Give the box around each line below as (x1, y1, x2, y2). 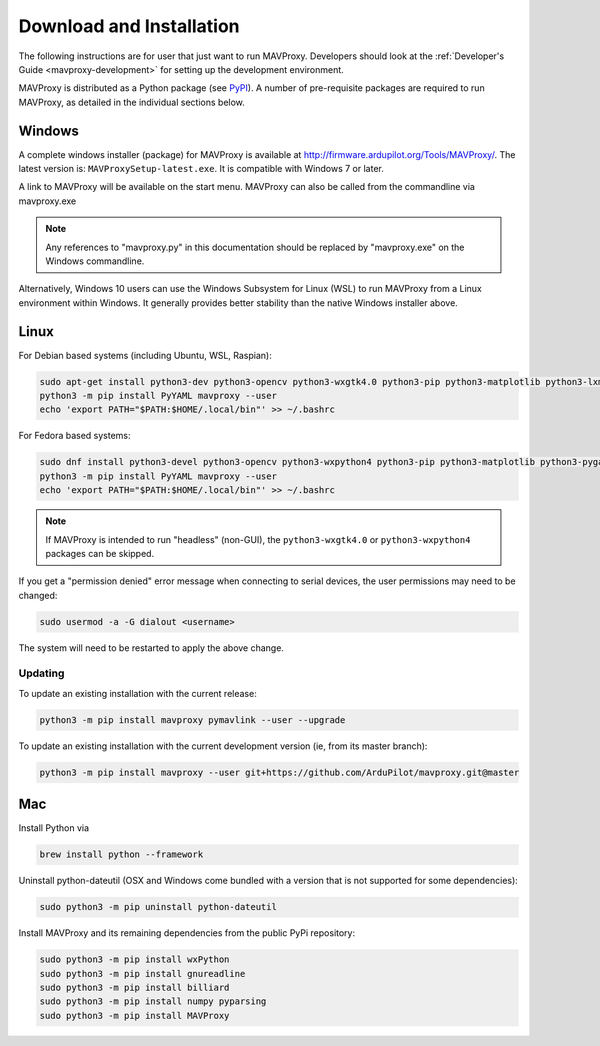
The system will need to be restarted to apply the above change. (18, 641, 285, 654)
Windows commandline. (45, 255, 145, 267)
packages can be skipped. (45, 547, 155, 559)
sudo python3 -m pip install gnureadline (39, 968, 246, 979)
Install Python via (18, 822, 90, 834)
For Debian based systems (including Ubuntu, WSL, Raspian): (18, 349, 272, 361)
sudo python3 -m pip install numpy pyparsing (39, 996, 267, 1007)
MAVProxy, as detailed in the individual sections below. (18, 96, 245, 108)
